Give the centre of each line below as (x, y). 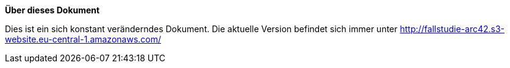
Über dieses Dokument (52, 10)
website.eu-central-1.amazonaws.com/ (83, 39)
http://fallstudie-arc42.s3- (452, 29)
